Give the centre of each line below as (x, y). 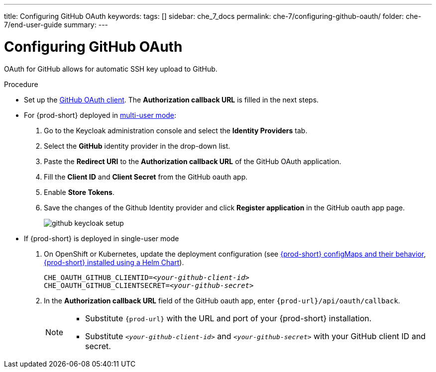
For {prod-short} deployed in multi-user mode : (100, 115)
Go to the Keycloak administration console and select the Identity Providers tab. (176, 130)
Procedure (21, 84)
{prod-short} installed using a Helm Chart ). (114, 262)
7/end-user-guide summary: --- (56, 25)
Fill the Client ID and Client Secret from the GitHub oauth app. (146, 177)
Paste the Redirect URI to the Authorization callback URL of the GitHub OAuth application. (193, 161)
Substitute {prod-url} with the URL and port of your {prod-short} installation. (228, 318)
